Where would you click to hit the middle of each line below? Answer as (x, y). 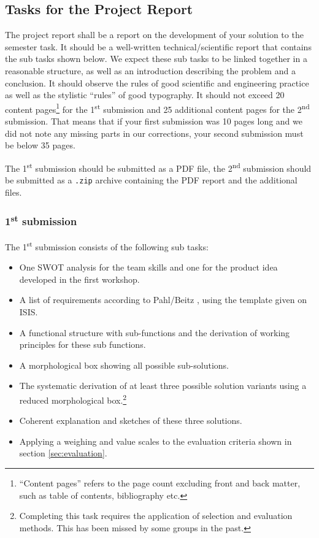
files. (13, 192)
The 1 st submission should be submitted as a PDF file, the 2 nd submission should (158, 167)
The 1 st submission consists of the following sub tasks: (107, 245)
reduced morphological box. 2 (73, 399)
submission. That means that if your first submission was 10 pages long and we (154, 121)
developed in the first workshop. (79, 279)
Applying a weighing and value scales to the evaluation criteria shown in (156, 441)
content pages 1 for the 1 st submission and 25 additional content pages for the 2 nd (157, 108)
